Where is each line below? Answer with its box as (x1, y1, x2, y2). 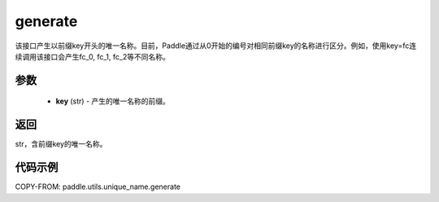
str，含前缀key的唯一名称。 (15, 139, 107, 149)
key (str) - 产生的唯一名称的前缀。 (55, 96, 171, 106)
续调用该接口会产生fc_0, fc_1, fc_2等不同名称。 (15, 51, 170, 61)
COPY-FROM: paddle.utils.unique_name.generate (15, 182, 180, 191)
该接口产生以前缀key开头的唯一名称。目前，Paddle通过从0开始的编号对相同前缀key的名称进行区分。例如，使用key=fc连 (15, 41, 417, 50)
